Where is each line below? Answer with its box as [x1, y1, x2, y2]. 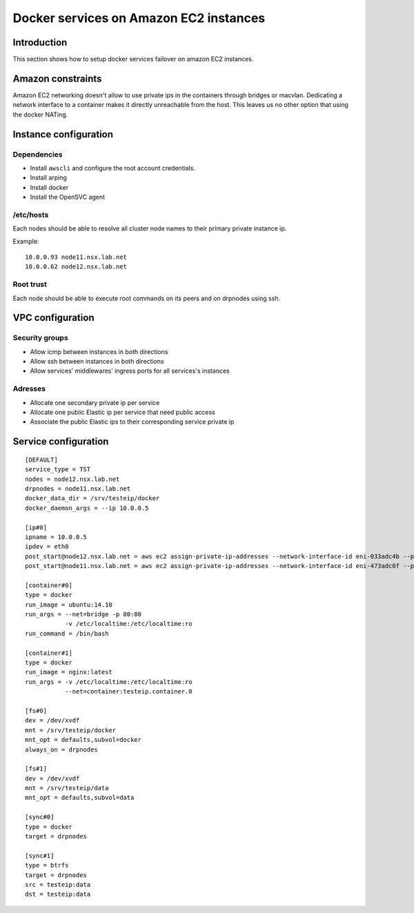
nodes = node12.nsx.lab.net [25, 475, 120, 483]
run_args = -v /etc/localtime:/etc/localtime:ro [25, 678, 193, 686]
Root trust [12, 279, 48, 289]
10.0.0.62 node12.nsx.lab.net [25, 263, 128, 271]
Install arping [30, 173, 67, 182]
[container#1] [25, 649, 72, 657]
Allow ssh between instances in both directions [30, 357, 165, 366]
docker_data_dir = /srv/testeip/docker [25, 494, 160, 502]
